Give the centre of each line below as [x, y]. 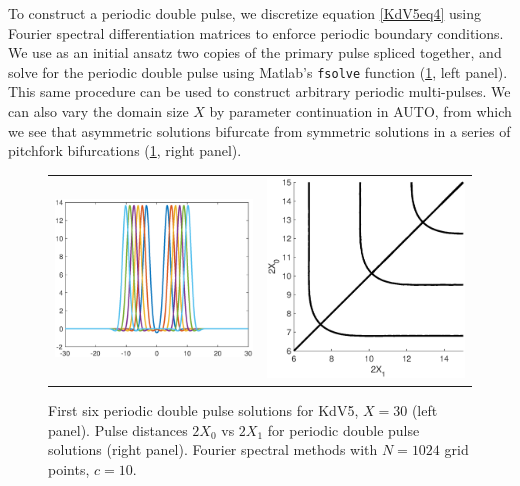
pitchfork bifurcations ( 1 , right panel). [125, 150]
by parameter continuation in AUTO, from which [360, 111]
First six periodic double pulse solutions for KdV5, [203, 410]
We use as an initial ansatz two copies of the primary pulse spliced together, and [255, 52]
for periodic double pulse [343, 429]
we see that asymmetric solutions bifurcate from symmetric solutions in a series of [259, 130]
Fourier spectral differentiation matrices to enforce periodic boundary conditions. [256, 32]
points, [69, 468]
